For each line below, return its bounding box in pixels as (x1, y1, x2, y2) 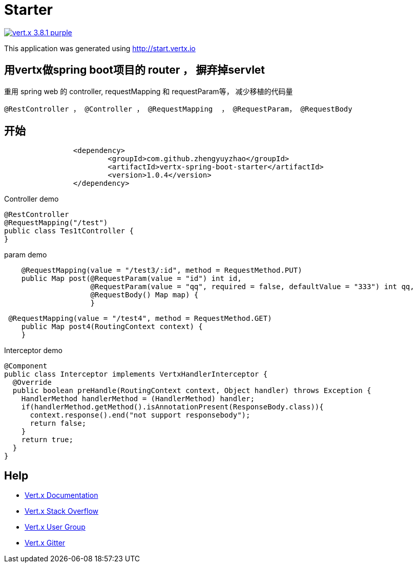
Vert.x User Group (25, 522, 86, 532)
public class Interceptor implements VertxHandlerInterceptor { (4, 370, 268, 379)
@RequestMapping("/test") (4, 219, 108, 227)
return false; (30, 419, 87, 428)
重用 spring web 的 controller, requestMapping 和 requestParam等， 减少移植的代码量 (4, 86, 293, 96)
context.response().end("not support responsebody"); (30, 411, 251, 420)
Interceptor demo (4, 346, 62, 355)
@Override (12, 378, 52, 387)
